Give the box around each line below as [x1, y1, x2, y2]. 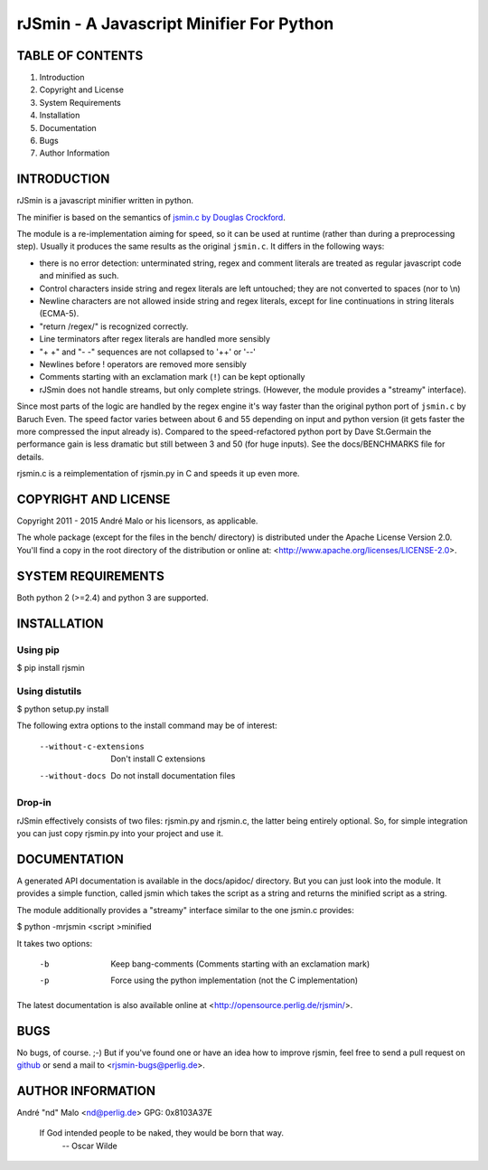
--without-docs [39, 770, 108, 781]
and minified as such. [39, 270, 119, 281]
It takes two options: [16, 938, 93, 948]
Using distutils [16, 684, 82, 697]
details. [16, 451, 44, 462]
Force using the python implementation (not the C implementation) [110, 975, 359, 986]
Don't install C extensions [110, 753, 206, 764]
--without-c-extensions [39, 741, 145, 751]
